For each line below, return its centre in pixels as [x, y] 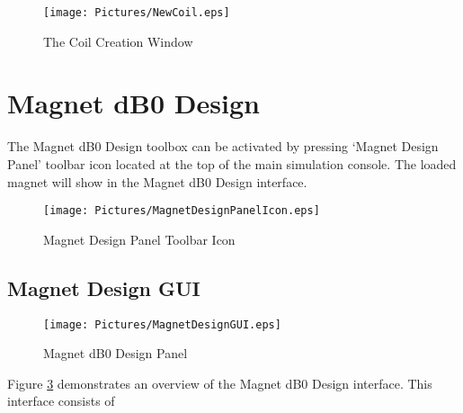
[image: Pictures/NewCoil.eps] [137, 13]
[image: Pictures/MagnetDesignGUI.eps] [162, 324]
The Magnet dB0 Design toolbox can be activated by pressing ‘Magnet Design [223, 146]
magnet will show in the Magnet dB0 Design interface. [157, 181]
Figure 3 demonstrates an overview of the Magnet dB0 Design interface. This [220, 383]
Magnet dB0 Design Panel [116, 353]
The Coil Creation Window [118, 41]
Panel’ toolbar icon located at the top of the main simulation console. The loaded [232, 163]
